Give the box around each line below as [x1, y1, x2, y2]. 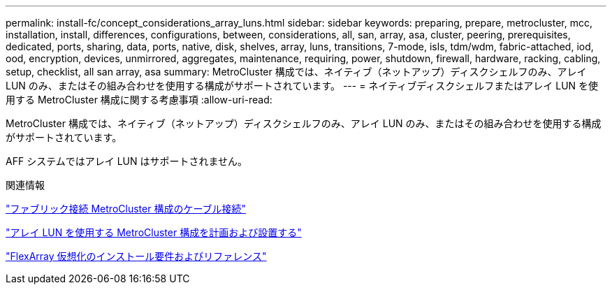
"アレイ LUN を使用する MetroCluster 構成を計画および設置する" [6, 226, 302, 238]
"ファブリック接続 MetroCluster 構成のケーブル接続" [6, 203, 247, 215]
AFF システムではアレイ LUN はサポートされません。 [6, 155, 248, 167]
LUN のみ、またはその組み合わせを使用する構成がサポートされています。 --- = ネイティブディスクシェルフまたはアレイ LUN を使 [6, 80, 599, 92]
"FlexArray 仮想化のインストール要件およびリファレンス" [6, 250, 267, 262]
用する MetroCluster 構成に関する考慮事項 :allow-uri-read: [6, 94, 272, 106]
